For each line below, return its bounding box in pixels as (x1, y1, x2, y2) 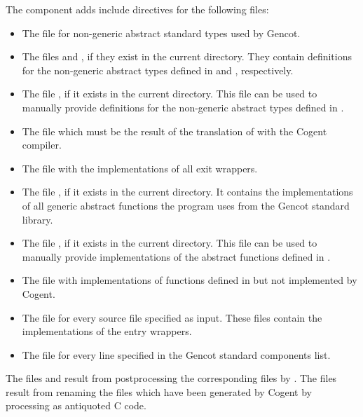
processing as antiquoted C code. (6, 398, 146, 413)
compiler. (22, 137, 62, 152)
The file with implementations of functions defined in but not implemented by (22, 273, 357, 287)
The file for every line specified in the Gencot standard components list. (22, 347, 331, 362)
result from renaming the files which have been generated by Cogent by (6, 384, 313, 399)
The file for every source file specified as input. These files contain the (22, 310, 322, 324)
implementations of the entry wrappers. (22, 324, 192, 339)
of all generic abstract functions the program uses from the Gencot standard (22, 198, 350, 212)
